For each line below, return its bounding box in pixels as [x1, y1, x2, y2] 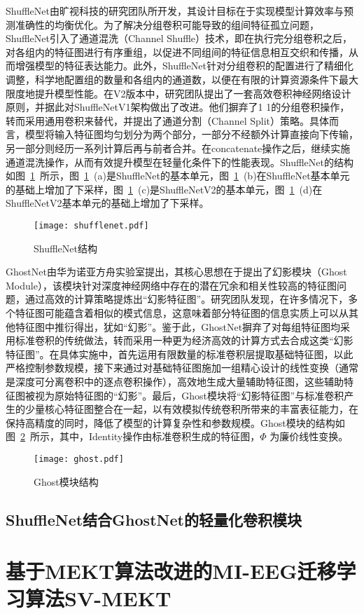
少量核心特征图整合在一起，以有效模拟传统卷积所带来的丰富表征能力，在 [24, 402, 358, 416]
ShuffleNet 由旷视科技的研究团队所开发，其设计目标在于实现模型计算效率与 [6, 4, 344, 18]
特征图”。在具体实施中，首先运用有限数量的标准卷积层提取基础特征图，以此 [6, 346, 353, 361]
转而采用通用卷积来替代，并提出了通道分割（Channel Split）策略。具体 [6, 113, 330, 128]
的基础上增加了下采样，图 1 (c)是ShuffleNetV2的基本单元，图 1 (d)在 [6, 182, 323, 196]
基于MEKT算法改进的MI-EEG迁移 [6, 557, 337, 585]
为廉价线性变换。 [269, 429, 349, 444]
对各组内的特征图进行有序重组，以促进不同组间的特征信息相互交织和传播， [6, 44, 349, 59]
